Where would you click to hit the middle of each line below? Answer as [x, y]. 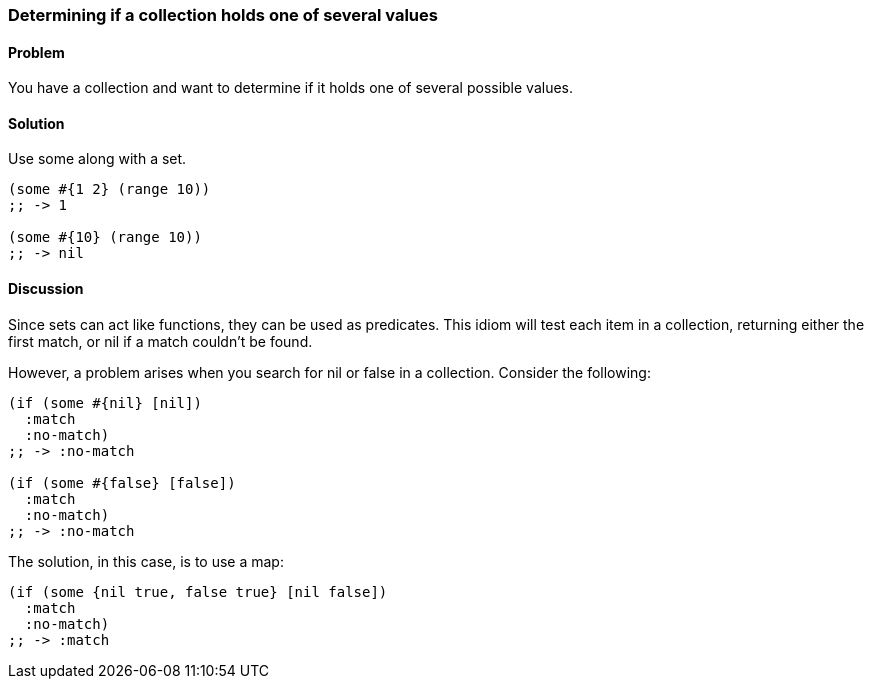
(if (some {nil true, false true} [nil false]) [198, 591]
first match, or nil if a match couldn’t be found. [160, 341]
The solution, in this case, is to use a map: [146, 561]
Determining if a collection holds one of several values [223, 15]
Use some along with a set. [97, 159]
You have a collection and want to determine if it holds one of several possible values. [291, 88]
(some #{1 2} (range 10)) [109, 189]
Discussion [46, 289]
